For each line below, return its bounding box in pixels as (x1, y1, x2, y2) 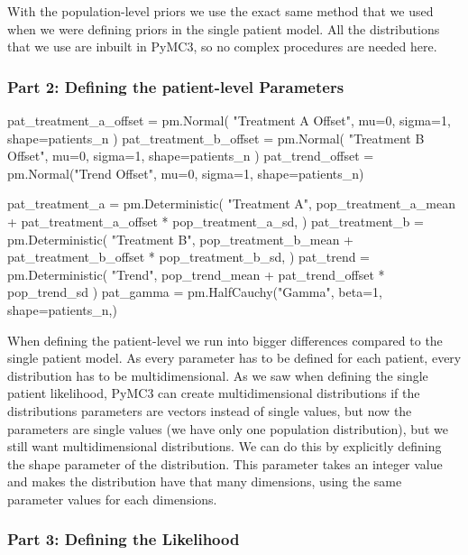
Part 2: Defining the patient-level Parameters (7, 75, 344, 97)
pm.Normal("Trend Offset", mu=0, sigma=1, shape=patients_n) (7, 163, 364, 182)
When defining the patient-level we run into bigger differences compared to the (7, 330, 443, 349)
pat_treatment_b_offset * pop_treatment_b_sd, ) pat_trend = (7, 247, 371, 266)
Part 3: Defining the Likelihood (7, 528, 240, 550)
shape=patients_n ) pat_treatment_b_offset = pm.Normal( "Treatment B (7, 128, 425, 147)
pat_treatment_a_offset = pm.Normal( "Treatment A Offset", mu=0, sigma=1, (7, 111, 451, 129)
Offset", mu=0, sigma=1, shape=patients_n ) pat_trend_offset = (7, 146, 374, 165)
